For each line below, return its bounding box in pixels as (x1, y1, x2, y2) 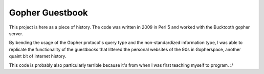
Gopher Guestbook (9, 7, 88, 18)
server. (9, 30, 23, 36)
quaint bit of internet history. (9, 53, 66, 59)
